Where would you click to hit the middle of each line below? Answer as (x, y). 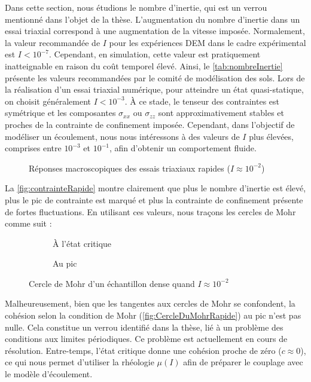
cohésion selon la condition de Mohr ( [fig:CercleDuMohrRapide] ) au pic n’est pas (153, 315)
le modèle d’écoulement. (49, 374)
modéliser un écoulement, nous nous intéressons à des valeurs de (122, 136)
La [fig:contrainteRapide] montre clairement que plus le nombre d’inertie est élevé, (155, 188)
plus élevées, (271, 136)
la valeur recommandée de (53, 42)
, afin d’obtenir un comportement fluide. (183, 148)
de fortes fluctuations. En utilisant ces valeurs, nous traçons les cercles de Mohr (150, 211)
